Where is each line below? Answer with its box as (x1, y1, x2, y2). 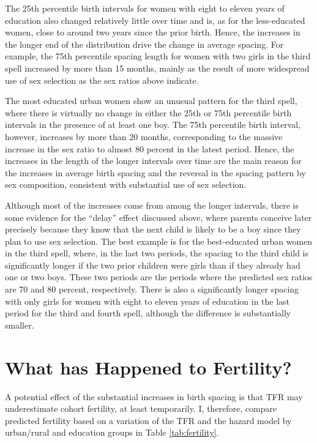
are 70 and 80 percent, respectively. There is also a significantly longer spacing (5, 283, 299, 296)
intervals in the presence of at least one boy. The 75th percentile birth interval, (5, 118, 301, 131)
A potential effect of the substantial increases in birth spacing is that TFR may (5, 390, 303, 403)
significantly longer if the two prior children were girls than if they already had (5, 258, 300, 271)
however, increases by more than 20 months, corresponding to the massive (5, 130, 283, 143)
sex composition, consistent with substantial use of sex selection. (5, 178, 247, 191)
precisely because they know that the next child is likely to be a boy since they (5, 223, 301, 236)
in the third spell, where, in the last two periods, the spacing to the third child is (5, 247, 309, 259)
